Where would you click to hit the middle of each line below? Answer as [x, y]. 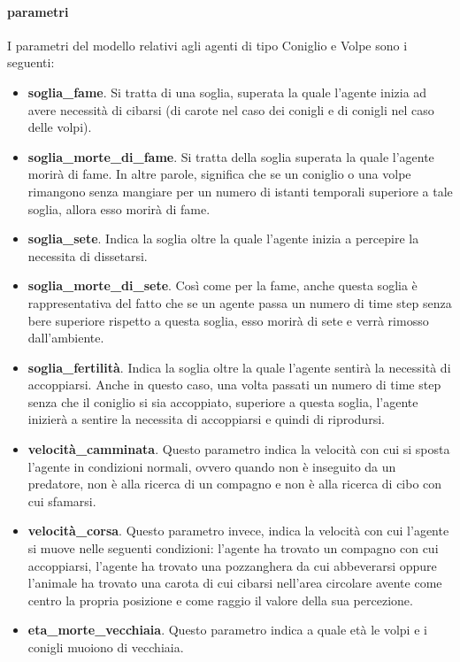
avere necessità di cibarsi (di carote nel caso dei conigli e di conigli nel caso [231, 109]
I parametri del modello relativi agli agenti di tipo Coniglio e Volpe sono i [207, 45]
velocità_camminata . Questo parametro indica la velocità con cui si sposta [239, 449]
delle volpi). [60, 127]
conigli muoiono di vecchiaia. [106, 647]
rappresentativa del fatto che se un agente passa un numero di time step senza [240, 302]
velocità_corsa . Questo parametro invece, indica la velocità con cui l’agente [238, 531]
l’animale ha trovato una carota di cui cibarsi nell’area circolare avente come [235, 583]
